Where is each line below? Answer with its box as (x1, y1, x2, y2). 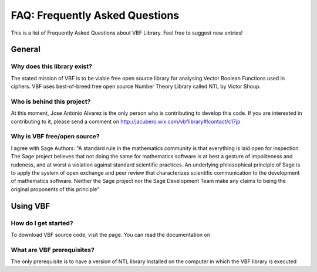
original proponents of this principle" (11, 185, 100, 193)
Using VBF (11, 201, 50, 211)
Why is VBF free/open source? (11, 132, 100, 141)
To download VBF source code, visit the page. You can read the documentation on (11, 231, 211, 238)
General (11, 45, 41, 55)
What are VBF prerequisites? (11, 246, 95, 254)
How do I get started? (11, 219, 73, 227)
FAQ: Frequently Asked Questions (11, 9, 180, 22)
